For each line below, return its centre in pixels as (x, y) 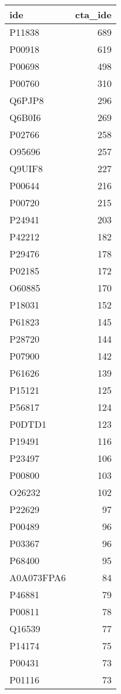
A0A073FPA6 (38, 577)
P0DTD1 (28, 424)
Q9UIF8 (26, 168)
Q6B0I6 (25, 117)
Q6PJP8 (27, 100)
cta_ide (93, 14)
